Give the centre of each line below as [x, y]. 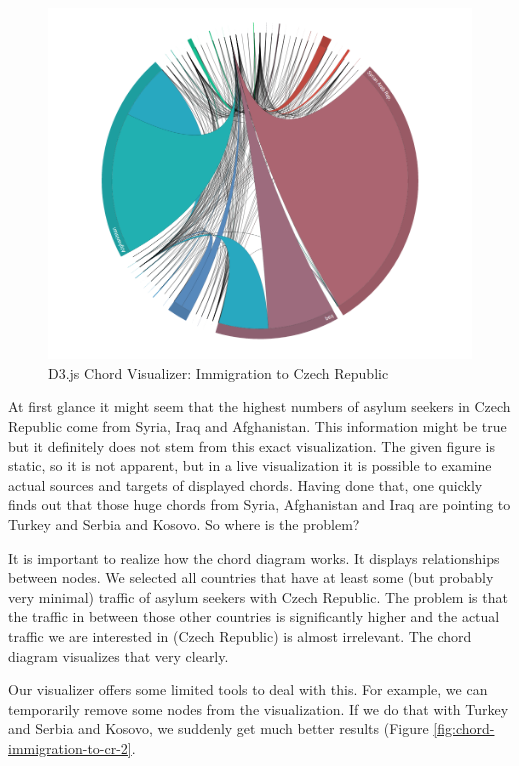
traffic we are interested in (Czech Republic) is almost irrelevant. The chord [240, 635]
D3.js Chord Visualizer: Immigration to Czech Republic [218, 372]
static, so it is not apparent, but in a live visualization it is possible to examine [250, 465]
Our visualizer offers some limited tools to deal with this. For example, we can [248, 689]
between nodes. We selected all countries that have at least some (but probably [251, 577]
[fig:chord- [464, 728]
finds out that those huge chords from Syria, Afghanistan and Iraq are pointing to [259, 504]
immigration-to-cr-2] [70, 747]
